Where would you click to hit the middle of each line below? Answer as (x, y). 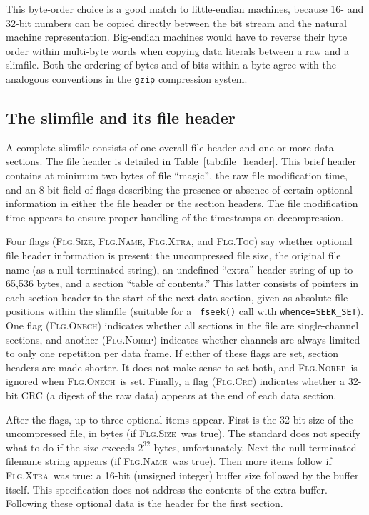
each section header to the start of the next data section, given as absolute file (177, 297)
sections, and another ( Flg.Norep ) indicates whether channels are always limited (183, 339)
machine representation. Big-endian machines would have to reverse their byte (177, 37)
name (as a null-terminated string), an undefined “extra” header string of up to (180, 269)
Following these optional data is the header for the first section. (145, 503)
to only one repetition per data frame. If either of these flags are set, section (172, 353)
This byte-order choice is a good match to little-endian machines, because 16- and (185, 9)
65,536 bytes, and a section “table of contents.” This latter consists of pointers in (182, 283)
